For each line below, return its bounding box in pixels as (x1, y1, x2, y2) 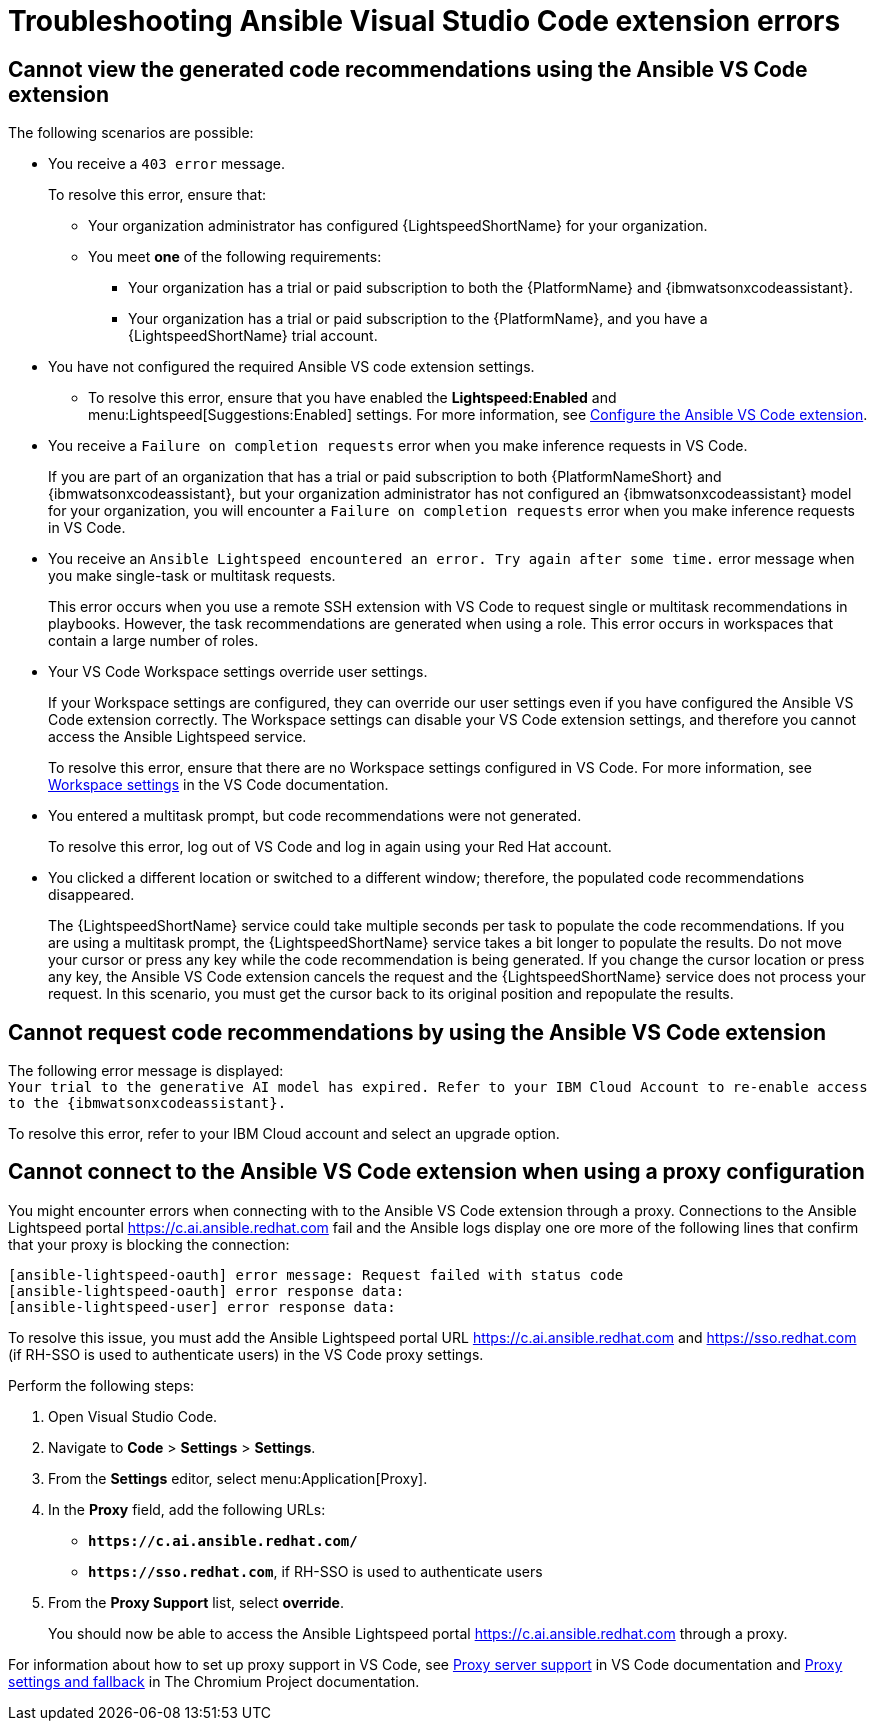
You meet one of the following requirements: (88, 248, 382, 266)
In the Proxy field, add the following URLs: (48, 1500, 326, 1518)
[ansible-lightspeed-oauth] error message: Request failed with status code (8, 1266, 624, 1283)
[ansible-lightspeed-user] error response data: (8, 1298, 396, 1315)
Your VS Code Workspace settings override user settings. (48, 663, 428, 681)
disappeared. (48, 886, 135, 904)
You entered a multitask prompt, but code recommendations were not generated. (48, 807, 582, 825)
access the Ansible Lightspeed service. (48, 728, 307, 746)
